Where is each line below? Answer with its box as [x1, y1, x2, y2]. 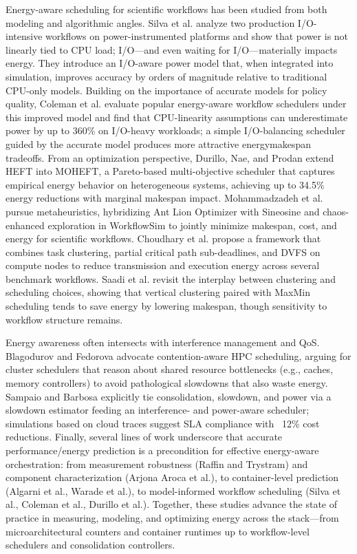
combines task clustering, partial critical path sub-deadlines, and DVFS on [6, 244, 321, 259]
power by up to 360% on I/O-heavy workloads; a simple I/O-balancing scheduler [6, 123, 345, 138]
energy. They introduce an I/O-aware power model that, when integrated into [6, 56, 334, 70]
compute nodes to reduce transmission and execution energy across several [6, 258, 320, 273]
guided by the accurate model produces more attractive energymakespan [6, 136, 312, 151]
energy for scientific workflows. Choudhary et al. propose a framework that [6, 231, 321, 246]
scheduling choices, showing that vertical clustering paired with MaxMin [6, 285, 311, 299]
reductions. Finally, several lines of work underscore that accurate [6, 429, 283, 444]
